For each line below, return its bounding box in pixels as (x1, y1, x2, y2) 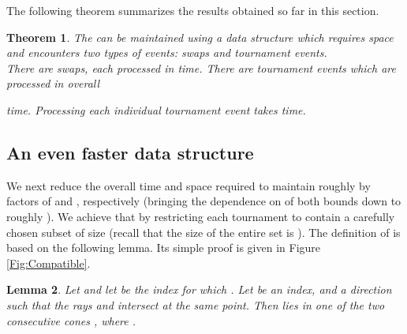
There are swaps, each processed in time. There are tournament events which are (6, 59, 396, 76)
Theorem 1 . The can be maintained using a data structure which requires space (6, 28, 394, 45)
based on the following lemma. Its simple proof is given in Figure (6, 239, 321, 256)
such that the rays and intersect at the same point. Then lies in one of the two (6, 296, 385, 313)
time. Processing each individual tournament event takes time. (6, 101, 306, 118)
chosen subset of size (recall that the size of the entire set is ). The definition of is (6, 223, 401, 240)
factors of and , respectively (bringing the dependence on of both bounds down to (6, 193, 401, 209)
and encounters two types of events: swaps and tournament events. (6, 44, 327, 61)
